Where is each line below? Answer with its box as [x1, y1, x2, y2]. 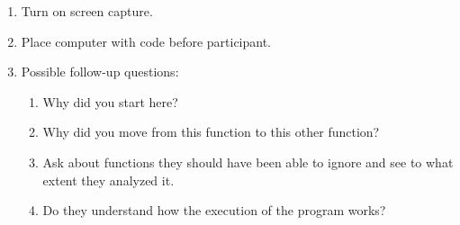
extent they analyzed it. [42, 170, 175, 189]
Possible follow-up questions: [21, 62, 179, 81]
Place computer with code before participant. [21, 31, 272, 50]
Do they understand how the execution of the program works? [42, 201, 386, 220]
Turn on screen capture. [21, 2, 153, 20]
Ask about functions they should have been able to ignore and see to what [42, 152, 454, 171]
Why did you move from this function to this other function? [42, 122, 380, 141]
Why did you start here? [42, 92, 178, 111]
